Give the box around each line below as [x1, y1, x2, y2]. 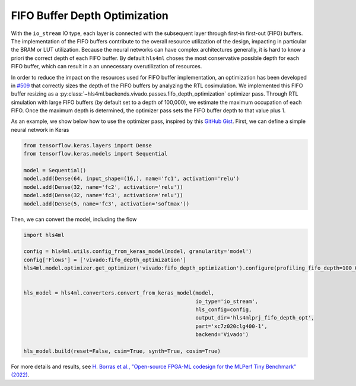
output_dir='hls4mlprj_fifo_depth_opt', [195, 315, 314, 321]
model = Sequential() [23, 167, 87, 173]
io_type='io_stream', [195, 298, 258, 305]
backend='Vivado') [195, 331, 249, 338]
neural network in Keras [11, 126, 69, 133]
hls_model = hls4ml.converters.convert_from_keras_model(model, [23, 290, 215, 296]
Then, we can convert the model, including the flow [11, 216, 137, 223]
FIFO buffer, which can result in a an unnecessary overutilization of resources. [11, 63, 202, 70]
